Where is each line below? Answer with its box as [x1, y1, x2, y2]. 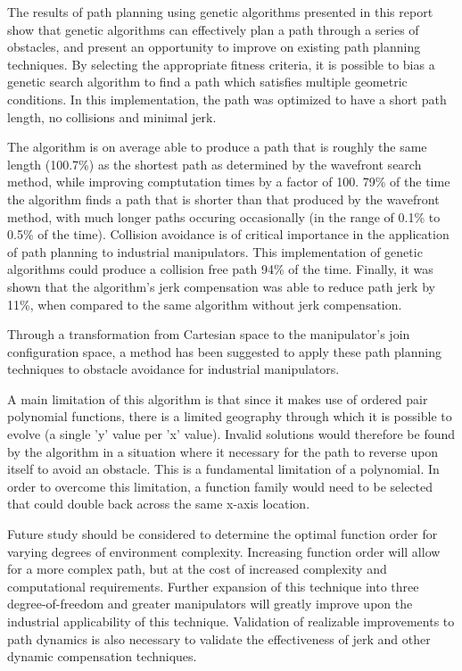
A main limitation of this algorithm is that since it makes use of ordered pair [7, 389, 428, 408]
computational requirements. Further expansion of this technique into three [7, 576, 419, 595]
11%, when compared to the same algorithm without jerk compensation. [7, 294, 402, 313]
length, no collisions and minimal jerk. [7, 107, 217, 126]
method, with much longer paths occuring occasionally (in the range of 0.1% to [7, 207, 441, 226]
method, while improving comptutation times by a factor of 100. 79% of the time [7, 172, 450, 191]
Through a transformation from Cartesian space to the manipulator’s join [7, 325, 410, 344]
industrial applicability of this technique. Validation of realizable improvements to [7, 612, 455, 630]
